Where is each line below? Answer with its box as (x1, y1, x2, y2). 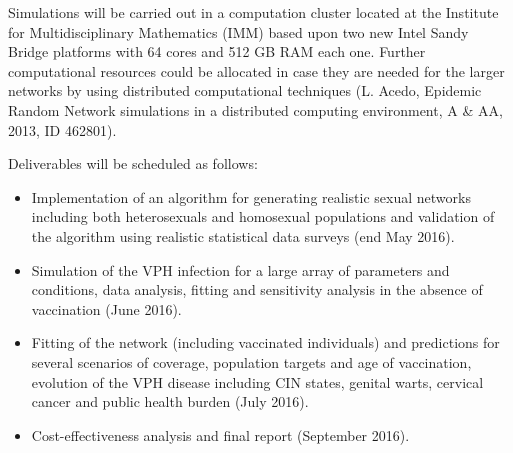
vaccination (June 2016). (31, 298, 182, 319)
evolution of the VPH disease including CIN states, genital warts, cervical (31, 371, 484, 392)
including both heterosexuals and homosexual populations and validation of (31, 206, 495, 227)
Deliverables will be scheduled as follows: (8, 153, 258, 174)
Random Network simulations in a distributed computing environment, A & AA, (8, 99, 503, 120)
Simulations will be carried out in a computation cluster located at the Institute (8, 2, 499, 22)
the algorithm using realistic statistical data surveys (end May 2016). (31, 225, 455, 246)
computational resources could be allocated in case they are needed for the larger (8, 60, 505, 81)
